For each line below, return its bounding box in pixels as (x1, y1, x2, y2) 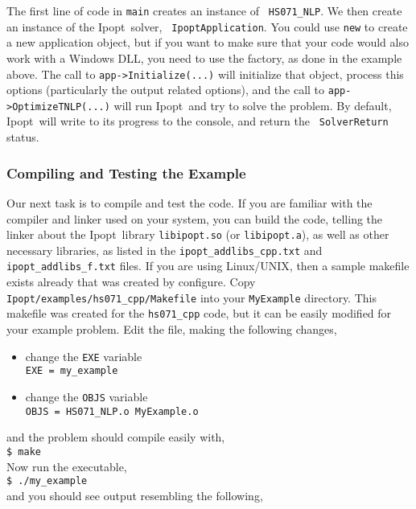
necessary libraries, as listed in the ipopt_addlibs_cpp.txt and (6, 241, 323, 258)
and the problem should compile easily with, (6, 429, 225, 445)
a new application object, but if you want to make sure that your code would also (6, 34, 409, 51)
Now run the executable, (6, 458, 127, 474)
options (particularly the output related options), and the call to (6, 81, 325, 98)
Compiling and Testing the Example (6, 162, 246, 183)
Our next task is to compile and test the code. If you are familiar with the (6, 194, 373, 211)
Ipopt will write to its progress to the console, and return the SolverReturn (6, 113, 389, 129)
